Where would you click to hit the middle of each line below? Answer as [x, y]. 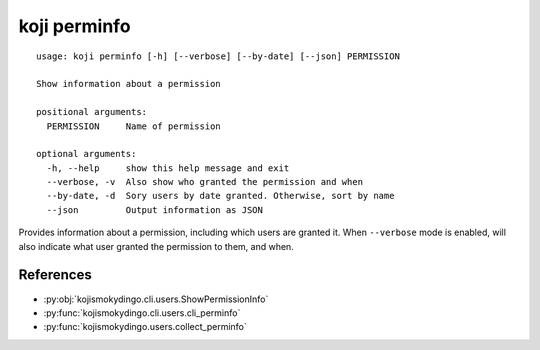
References [55, 275]
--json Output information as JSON [155, 209]
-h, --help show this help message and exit [168, 168]
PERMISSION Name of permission [134, 126]
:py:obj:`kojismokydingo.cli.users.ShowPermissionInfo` [156, 299]
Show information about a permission [129, 84]
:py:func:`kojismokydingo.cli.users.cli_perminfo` [142, 312]
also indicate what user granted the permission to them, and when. [156, 246]
